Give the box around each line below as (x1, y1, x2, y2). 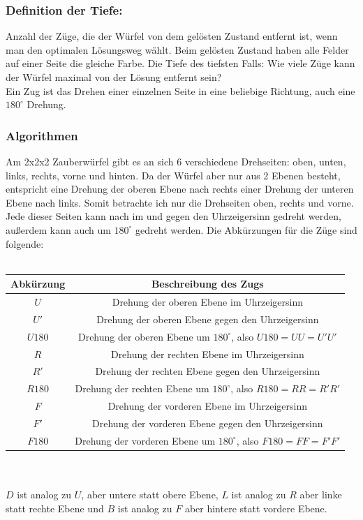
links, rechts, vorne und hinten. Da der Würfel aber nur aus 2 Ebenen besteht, (6, 168, 341, 182)
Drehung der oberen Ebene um (77, 329, 210, 343)
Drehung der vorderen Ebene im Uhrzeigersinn (108, 399, 308, 413)
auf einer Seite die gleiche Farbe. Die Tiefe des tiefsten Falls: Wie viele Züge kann (6, 56, 355, 70)
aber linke (299, 487, 342, 502)
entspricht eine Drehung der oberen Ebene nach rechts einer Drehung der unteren (6, 181, 354, 196)
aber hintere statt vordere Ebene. (184, 500, 327, 515)
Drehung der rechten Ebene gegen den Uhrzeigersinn (95, 364, 320, 378)
